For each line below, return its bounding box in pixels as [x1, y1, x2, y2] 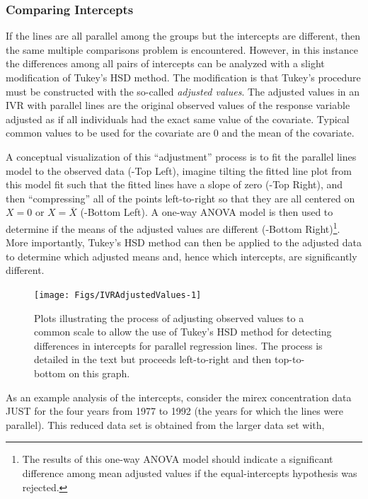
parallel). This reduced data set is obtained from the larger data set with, [6, 417, 325, 432]
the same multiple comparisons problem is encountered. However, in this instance [6, 42, 358, 57]
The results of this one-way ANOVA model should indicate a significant [22, 452, 333, 466]
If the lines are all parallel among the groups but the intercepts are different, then [6, 28, 360, 43]
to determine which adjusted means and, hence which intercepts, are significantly [6, 248, 357, 263]
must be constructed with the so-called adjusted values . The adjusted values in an [6, 84, 360, 98]
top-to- [275, 352, 305, 367]
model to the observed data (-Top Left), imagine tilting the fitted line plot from [6, 163, 352, 178]
